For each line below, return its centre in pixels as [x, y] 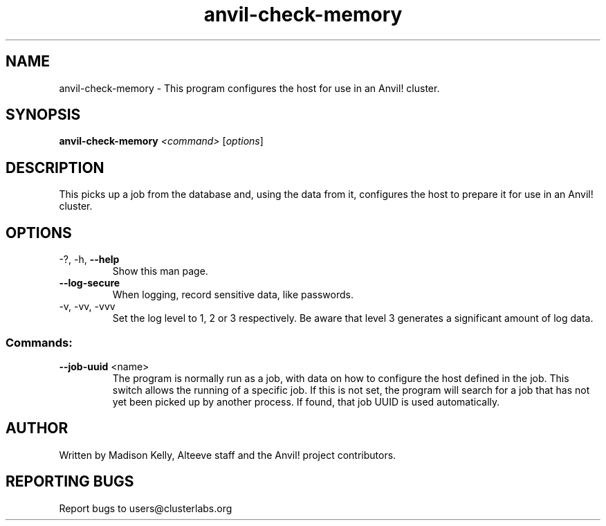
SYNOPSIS [43, 115]
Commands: [39, 342]
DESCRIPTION [55, 167]
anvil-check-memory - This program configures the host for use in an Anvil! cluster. [249, 88]
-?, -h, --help [89, 260]
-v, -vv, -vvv [87, 307]
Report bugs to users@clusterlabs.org [146, 508]
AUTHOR [37, 428]
